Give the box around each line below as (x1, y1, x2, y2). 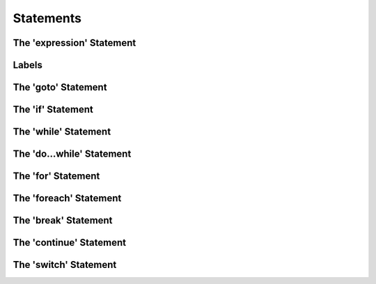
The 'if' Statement (13, 104, 93, 116)
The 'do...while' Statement (13, 148, 132, 160)
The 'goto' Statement (13, 81, 107, 93)
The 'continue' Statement (13, 237, 127, 248)
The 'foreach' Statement (13, 192, 122, 205)
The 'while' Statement (13, 126, 111, 138)
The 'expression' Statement (13, 37, 136, 49)
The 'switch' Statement (13, 259, 117, 271)
